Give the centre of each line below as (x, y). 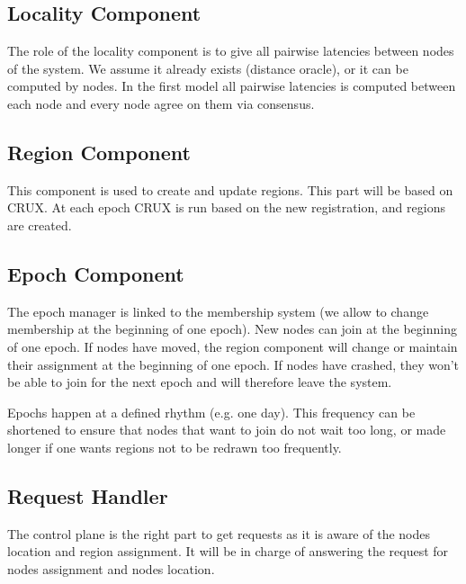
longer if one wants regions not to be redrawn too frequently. (175, 447)
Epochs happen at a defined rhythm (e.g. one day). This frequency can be (211, 412)
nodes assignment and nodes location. (111, 568)
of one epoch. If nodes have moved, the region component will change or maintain (233, 346)
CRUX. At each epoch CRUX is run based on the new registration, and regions (226, 207)
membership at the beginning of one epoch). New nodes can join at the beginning (232, 329)
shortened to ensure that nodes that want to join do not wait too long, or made (227, 430)
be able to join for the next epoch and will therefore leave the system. (200, 382)
